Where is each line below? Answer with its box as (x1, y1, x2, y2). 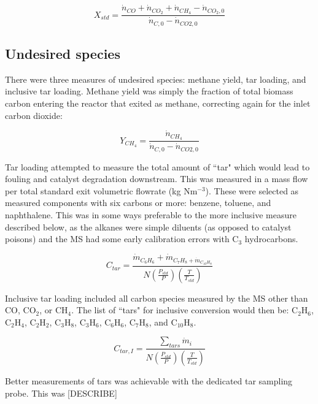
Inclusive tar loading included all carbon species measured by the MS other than (5, 291, 308, 304)
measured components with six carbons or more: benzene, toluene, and (5, 196, 271, 209)
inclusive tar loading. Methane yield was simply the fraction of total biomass (5, 85, 293, 97)
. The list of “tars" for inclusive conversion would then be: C (71, 303, 298, 316)
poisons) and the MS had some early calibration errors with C (5, 232, 239, 245)
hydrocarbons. (244, 232, 298, 245)
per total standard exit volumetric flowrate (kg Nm (5, 184, 198, 197)
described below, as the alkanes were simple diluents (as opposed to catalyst (5, 220, 292, 233)
